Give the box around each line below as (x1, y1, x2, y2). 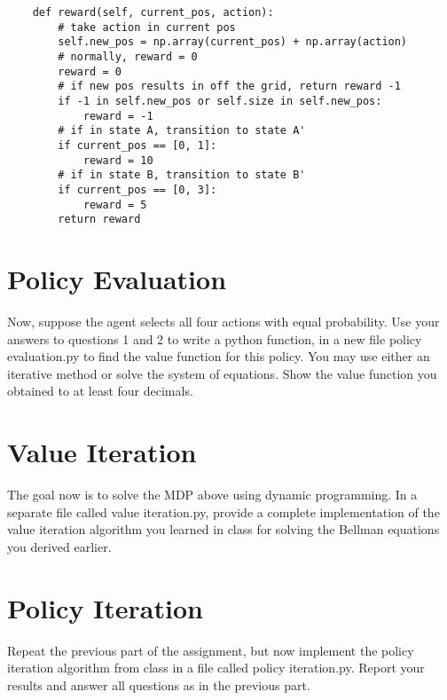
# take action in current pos (58, 20, 236, 34)
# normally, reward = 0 (58, 50, 198, 63)
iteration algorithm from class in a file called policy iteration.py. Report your (7, 658, 425, 677)
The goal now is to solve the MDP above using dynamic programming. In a (7, 485, 418, 504)
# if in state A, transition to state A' (58, 124, 306, 138)
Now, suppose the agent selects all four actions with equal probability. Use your (7, 311, 440, 330)
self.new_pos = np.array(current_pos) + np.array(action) (58, 35, 408, 49)
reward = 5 (82, 198, 147, 211)
